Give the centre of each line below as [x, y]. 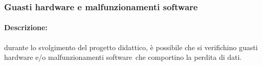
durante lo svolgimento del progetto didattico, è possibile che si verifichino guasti [131, 47]
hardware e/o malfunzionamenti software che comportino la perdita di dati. [123, 57]
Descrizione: [26, 27]
